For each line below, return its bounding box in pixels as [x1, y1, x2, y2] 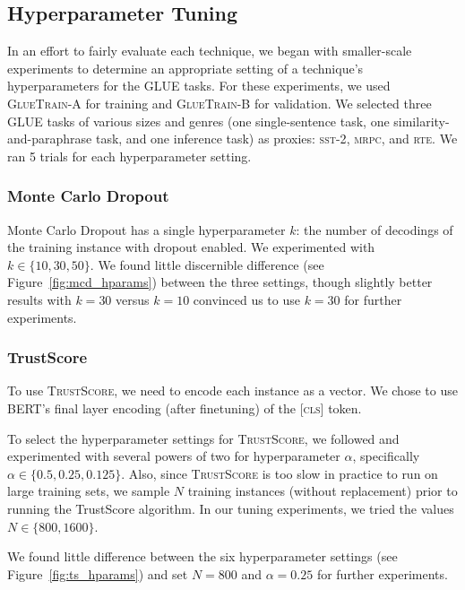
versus [116, 290, 150, 308]
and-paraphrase [7, 129, 92, 148]
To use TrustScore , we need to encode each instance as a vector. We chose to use [7, 381, 458, 400]
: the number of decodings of [296, 220, 453, 239]
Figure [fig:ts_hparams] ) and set [7, 564, 188, 583]
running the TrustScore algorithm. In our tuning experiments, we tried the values [7, 499, 454, 517]
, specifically [352, 447, 420, 465]
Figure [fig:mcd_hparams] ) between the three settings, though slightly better [7, 273, 433, 291]
